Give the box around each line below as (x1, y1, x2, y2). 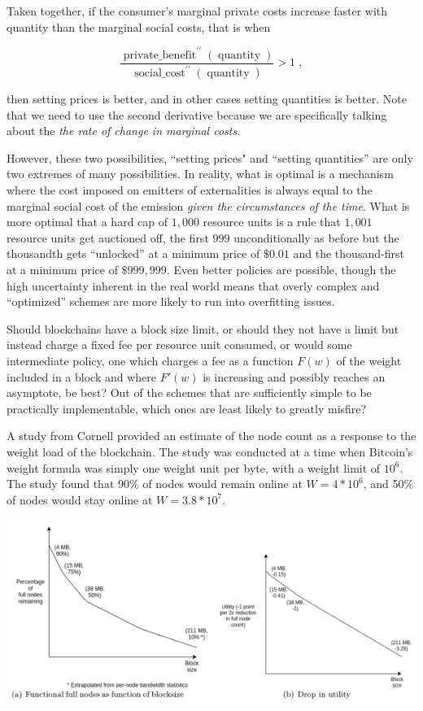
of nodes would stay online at (7, 491, 153, 508)
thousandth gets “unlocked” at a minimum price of (7, 245, 260, 262)
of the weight (336, 352, 402, 369)
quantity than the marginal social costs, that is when (7, 18, 271, 35)
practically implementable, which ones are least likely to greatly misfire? (7, 399, 367, 417)
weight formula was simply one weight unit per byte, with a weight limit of (7, 459, 381, 476)
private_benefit (123, 49, 197, 61)
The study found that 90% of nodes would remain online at (7, 475, 303, 492)
